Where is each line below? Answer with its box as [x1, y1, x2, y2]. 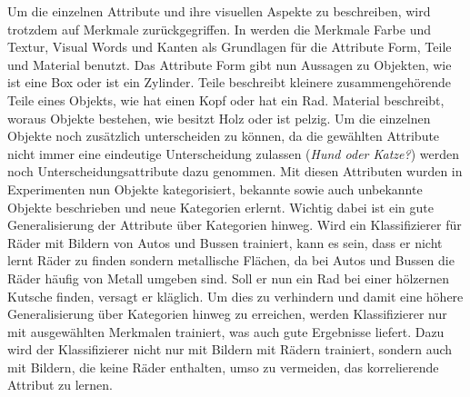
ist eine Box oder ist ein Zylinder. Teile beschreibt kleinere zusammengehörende [7, 73, 451, 92]
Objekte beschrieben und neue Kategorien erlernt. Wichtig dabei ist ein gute [7, 197, 434, 216]
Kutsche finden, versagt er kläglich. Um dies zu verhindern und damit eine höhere [7, 286, 464, 305]
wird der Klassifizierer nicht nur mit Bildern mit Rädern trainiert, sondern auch [7, 340, 453, 359]
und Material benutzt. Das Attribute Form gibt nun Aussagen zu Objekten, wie [7, 55, 452, 74]
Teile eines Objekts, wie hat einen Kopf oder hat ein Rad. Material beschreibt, [7, 90, 445, 109]
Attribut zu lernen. [7, 375, 113, 394]
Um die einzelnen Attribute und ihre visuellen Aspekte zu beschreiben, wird [7, 2, 431, 20]
